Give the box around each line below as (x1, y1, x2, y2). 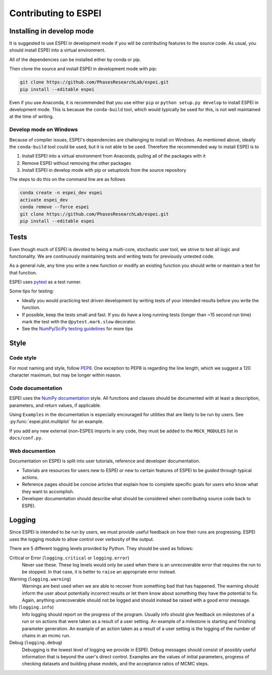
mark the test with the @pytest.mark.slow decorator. (22, 319, 137, 325)
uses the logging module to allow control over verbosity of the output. (9, 536, 155, 542)
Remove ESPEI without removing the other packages (22, 160, 131, 166)
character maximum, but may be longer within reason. (9, 372, 122, 378)
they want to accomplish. (22, 488, 75, 495)
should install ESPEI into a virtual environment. (9, 47, 106, 53)
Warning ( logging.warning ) (9, 576, 72, 582)
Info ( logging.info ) (9, 604, 54, 610)
